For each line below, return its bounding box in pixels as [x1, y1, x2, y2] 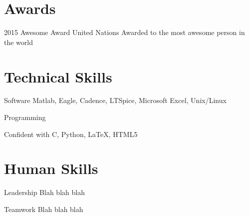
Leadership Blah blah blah [4, 187, 85, 197]
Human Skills [4, 158, 98, 178]
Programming [4, 112, 46, 122]
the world [4, 36, 33, 47]
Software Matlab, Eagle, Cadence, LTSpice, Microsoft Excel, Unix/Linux [4, 95, 227, 105]
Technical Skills [4, 66, 112, 86]
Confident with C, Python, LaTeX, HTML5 [4, 128, 138, 139]
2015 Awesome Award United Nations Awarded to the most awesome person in [4, 27, 245, 37]
